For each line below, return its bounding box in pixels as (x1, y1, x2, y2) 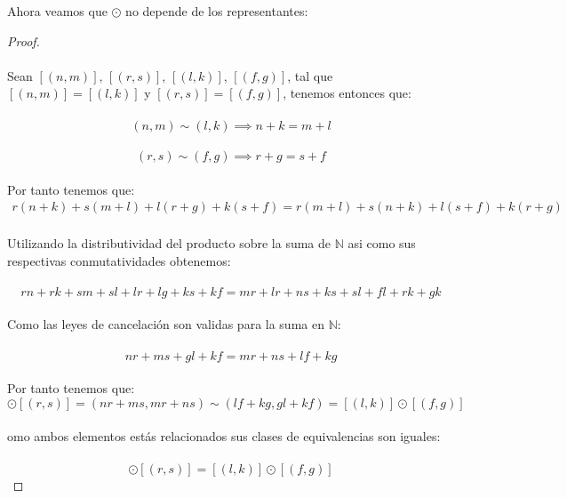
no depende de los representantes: (125, 2, 308, 20)
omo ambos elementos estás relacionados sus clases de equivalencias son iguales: (7, 427, 441, 446)
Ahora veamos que (7, 2, 108, 20)
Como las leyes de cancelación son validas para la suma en (7, 315, 324, 333)
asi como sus (347, 233, 416, 252)
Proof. (7, 31, 40, 50)
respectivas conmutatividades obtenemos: (7, 251, 231, 269)
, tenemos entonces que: (283, 84, 411, 102)
